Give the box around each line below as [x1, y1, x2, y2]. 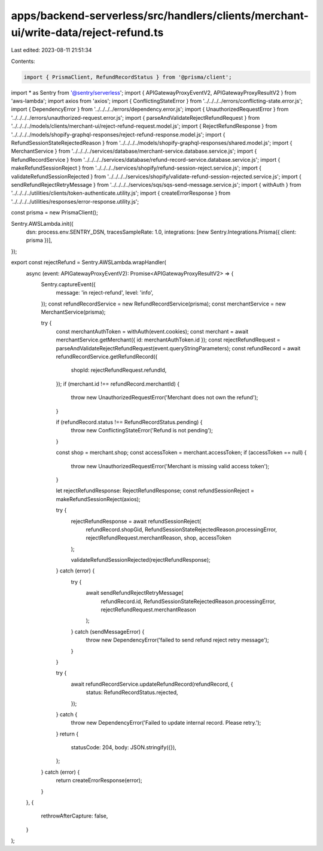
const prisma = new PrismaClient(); [11, 209, 98, 216]
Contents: [11, 57, 35, 65]
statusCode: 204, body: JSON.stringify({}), [71, 744, 176, 751]
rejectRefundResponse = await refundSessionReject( [71, 517, 202, 525]
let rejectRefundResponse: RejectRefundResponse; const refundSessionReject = [56, 487, 254, 494]
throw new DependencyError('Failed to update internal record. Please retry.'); [71, 719, 261, 726]
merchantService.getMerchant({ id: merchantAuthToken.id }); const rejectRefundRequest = [56, 336, 281, 344]
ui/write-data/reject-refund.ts [11, 26, 164, 39]
